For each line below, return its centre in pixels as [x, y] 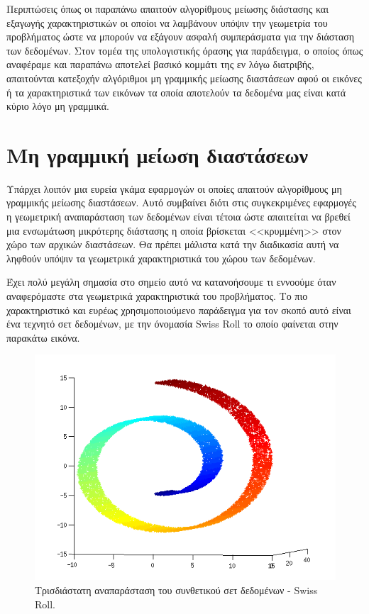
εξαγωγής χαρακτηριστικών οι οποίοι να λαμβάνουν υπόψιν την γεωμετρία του [167, 22]
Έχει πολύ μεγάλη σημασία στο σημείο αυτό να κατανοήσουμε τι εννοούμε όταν [171, 282]
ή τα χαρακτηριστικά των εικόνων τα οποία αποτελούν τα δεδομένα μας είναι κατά [176, 92]
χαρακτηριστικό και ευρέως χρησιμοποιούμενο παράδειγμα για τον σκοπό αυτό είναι [179, 309]
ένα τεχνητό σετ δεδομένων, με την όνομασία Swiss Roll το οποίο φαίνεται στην [172, 324]
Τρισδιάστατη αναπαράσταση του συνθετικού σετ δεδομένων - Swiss [176, 590]
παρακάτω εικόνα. [43, 337]
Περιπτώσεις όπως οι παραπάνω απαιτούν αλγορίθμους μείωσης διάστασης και [167, 9]
